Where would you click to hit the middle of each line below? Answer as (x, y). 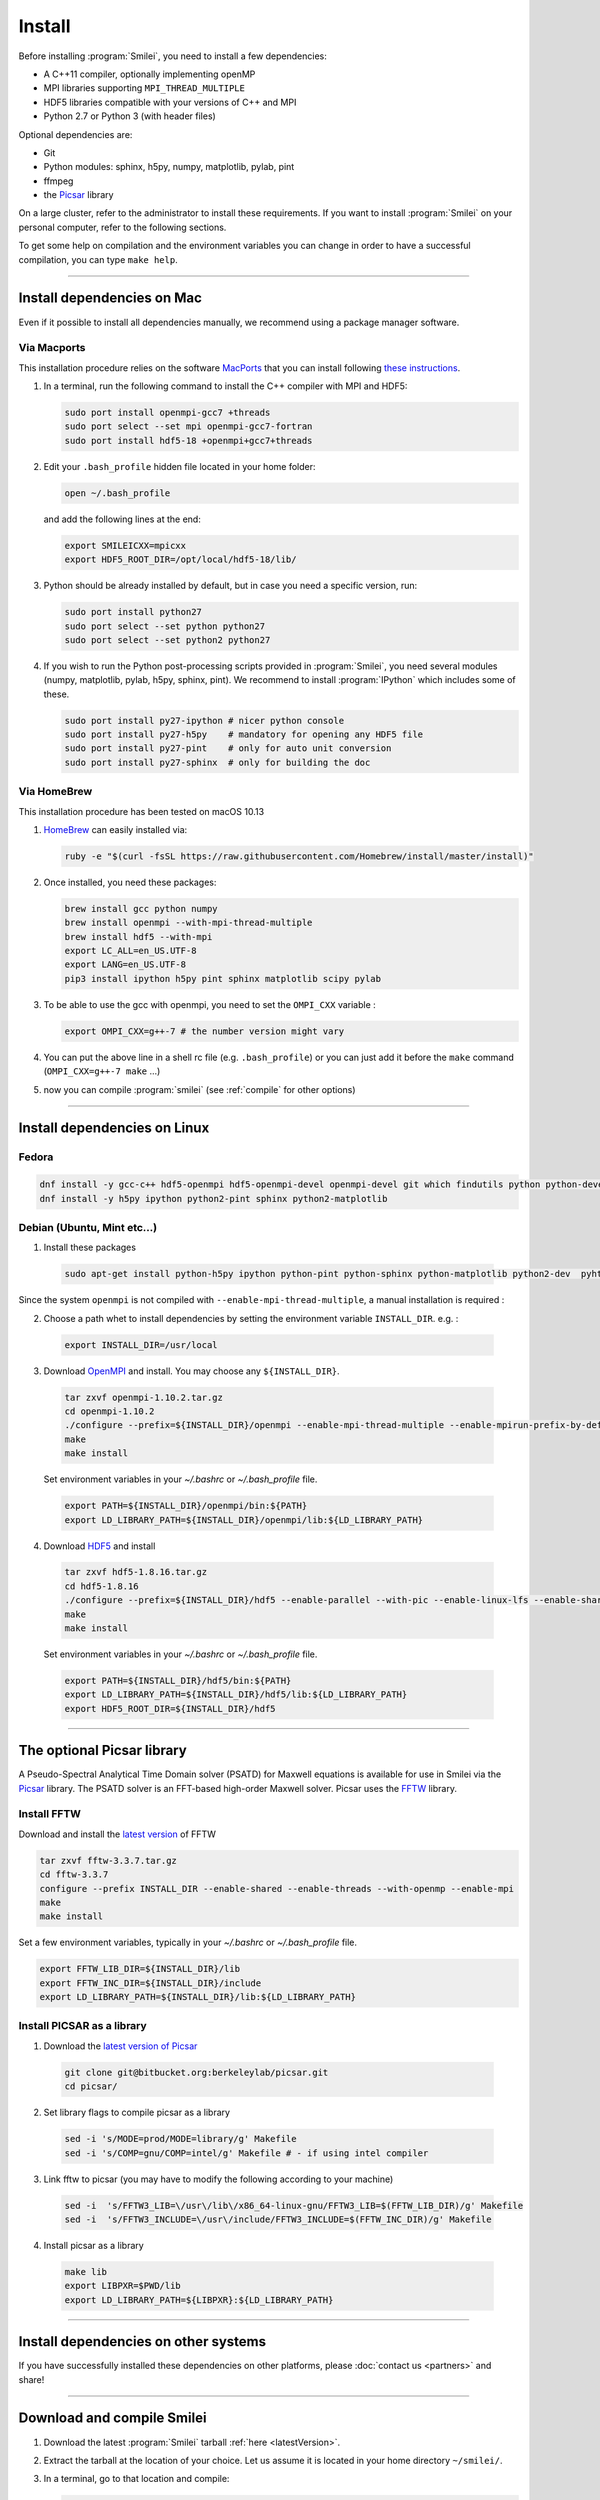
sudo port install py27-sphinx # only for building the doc (217, 762)
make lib (86, 2271)
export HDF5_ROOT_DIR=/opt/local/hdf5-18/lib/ (180, 559)
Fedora (36, 1157)
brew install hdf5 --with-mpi (138, 936)
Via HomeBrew (55, 792)
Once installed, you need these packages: (130, 882)
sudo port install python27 (133, 612)
